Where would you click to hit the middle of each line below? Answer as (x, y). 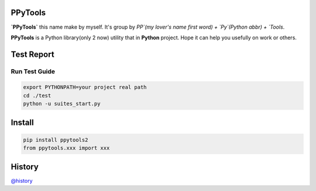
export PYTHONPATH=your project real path (85, 87)
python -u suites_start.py (62, 104)
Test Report (33, 54)
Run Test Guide (33, 71)
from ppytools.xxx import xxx (66, 148)
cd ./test (37, 95)
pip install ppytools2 (56, 140)
